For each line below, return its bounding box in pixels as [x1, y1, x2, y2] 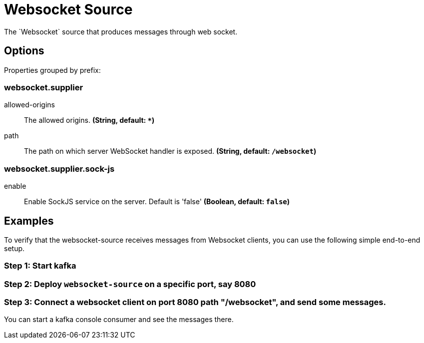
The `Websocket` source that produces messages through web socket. [4, 27, 238, 36]
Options [4, 44, 44, 57]
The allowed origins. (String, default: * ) [24, 116, 155, 125]
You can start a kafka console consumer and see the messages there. [4, 315, 234, 324]
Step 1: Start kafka [4, 261, 76, 271]
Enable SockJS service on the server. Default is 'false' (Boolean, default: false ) [24, 197, 290, 206]
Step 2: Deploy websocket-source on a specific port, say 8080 [4, 279, 256, 289]
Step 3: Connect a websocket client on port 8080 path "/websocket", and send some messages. [4, 297, 386, 308]
